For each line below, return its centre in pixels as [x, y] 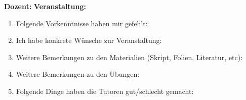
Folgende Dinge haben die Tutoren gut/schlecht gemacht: [105, 91]
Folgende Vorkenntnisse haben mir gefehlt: [82, 23]
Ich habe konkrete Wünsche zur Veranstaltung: [89, 40]
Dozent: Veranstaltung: [45, 6]
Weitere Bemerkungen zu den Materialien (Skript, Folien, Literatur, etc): [129, 57]
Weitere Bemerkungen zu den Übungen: [78, 74]
